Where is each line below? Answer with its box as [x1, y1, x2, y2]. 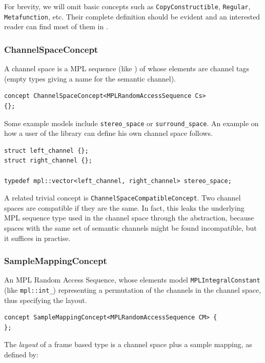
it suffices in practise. [4, 232, 71, 243]
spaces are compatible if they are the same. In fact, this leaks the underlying [4, 202, 244, 213]
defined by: [4, 349, 38, 360]
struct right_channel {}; [4, 157, 92, 165]
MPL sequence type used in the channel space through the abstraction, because [4, 212, 254, 223]
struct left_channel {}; [4, 147, 89, 154]
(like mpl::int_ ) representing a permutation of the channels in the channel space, [4, 285, 261, 295]
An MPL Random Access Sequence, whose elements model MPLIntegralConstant [4, 274, 260, 285]
